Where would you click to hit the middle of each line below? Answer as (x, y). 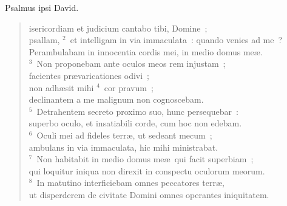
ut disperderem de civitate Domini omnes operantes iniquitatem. (149, 194)
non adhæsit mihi (61, 87)
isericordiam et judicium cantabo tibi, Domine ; (118, 28)
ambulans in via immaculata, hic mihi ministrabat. (123, 147)
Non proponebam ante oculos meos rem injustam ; (131, 64)
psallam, (44, 40)
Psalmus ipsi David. (42, 7)
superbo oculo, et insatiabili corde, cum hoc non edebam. (135, 123)
